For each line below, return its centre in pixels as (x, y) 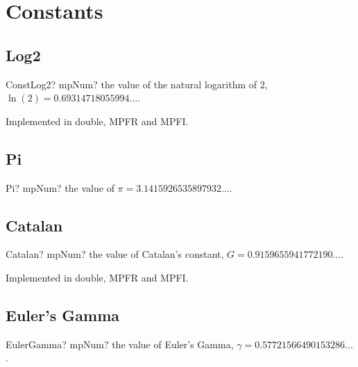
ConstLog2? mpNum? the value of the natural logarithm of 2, (137, 84)
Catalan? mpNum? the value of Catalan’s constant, (115, 254)
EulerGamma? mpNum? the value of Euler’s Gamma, (120, 344)
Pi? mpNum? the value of (60, 187)
